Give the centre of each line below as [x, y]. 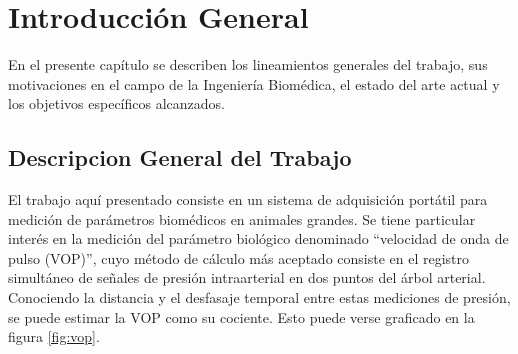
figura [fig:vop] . [54, 336]
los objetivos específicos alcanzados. [116, 103]
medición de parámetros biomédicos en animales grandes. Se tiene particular [242, 218]
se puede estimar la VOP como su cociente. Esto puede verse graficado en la [241, 316]
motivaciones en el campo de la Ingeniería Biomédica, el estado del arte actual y [254, 83]
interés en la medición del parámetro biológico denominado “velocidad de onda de [258, 238]
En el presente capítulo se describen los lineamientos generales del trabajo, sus [248, 64]
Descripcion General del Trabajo [180, 157]
